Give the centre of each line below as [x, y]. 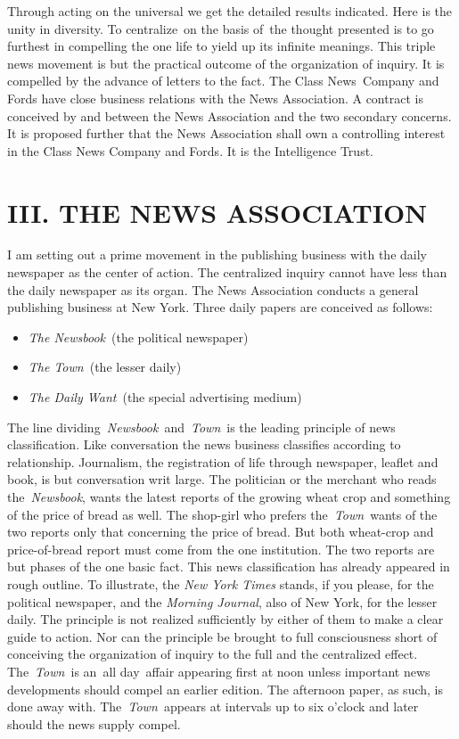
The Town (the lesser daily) [105, 367]
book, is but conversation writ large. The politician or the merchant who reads [222, 479]
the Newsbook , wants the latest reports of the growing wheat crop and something [229, 497]
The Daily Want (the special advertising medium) [165, 397]
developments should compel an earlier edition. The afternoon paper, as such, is [225, 689]
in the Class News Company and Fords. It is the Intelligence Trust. [190, 150]
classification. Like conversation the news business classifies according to [204, 444]
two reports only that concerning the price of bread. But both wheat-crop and [221, 532]
